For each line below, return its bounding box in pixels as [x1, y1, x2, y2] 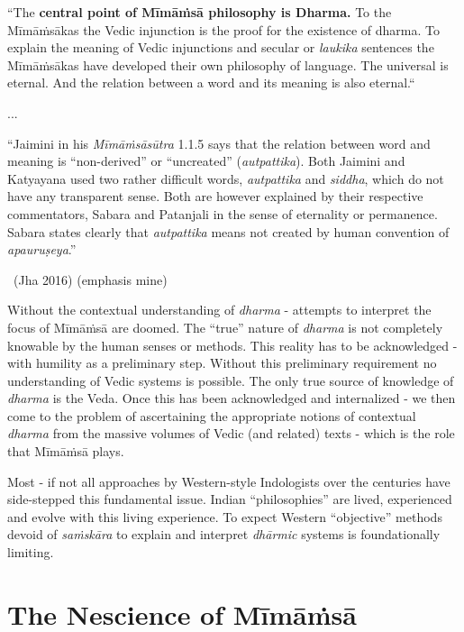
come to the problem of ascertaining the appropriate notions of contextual [7, 406, 416, 425]
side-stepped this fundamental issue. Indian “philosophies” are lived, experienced [7, 490, 452, 508]
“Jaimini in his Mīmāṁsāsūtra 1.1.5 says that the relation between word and [7, 133, 431, 152]
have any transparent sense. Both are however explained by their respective [7, 187, 423, 206]
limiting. [7, 543, 54, 562]
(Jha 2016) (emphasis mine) [13, 270, 168, 289]
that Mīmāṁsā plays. [7, 442, 124, 461]
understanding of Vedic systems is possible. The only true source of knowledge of [7, 371, 454, 389]
